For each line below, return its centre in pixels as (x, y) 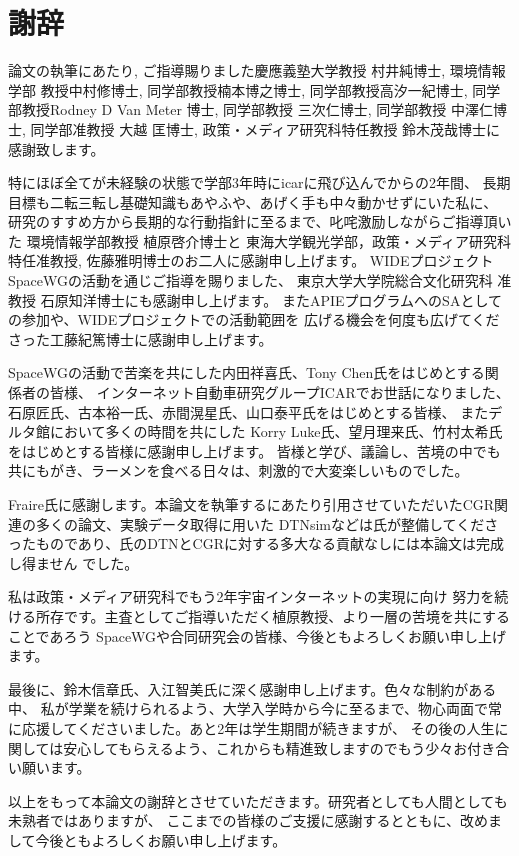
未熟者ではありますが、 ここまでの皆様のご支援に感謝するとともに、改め (248, 820)
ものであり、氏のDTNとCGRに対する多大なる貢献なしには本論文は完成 (270, 543)
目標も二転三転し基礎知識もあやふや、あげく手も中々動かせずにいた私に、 (253, 201)
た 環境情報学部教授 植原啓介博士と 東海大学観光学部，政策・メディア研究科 (260, 240)
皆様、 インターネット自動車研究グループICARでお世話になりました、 (279, 392)
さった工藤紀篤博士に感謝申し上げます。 (140, 338)
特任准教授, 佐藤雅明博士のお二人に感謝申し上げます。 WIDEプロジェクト (251, 260)
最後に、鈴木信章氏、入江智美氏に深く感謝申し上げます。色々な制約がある (252, 688)
